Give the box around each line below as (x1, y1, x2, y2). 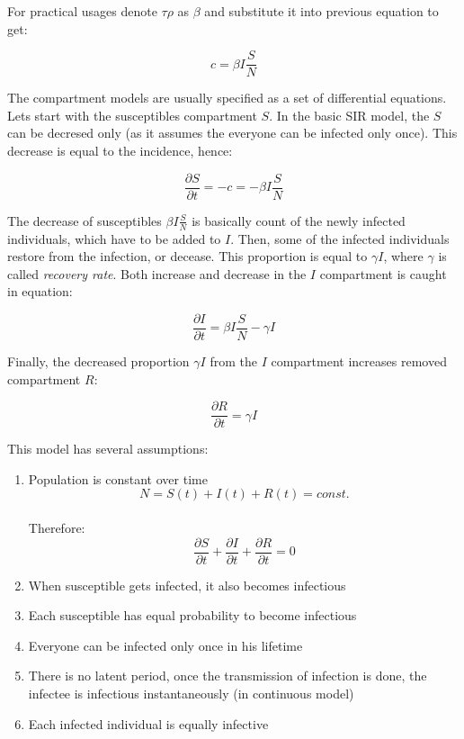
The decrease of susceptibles (7, 211, 162, 230)
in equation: (7, 282, 73, 301)
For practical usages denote (7, 2, 157, 20)
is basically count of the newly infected (192, 211, 406, 230)
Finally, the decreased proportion (7, 351, 190, 370)
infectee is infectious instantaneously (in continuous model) (28, 684, 354, 703)
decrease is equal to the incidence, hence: (7, 141, 233, 160)
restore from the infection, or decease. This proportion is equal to (7, 247, 368, 266)
